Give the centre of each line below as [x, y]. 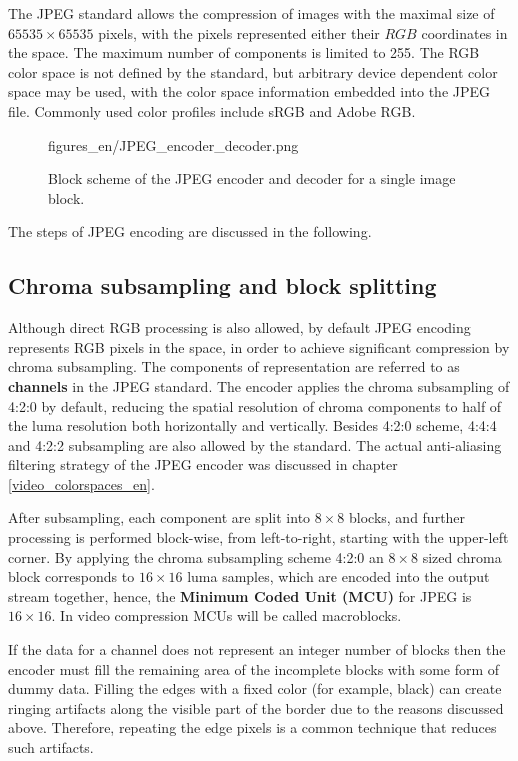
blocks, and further [407, 517]
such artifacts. [51, 747]
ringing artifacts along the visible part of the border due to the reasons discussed [256, 707]
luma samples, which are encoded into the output [338, 576]
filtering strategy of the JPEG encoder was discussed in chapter [203, 464]
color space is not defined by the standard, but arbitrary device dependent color [253, 71]
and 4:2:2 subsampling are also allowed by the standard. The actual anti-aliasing [255, 444]
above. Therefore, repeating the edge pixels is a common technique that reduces [252, 727]
